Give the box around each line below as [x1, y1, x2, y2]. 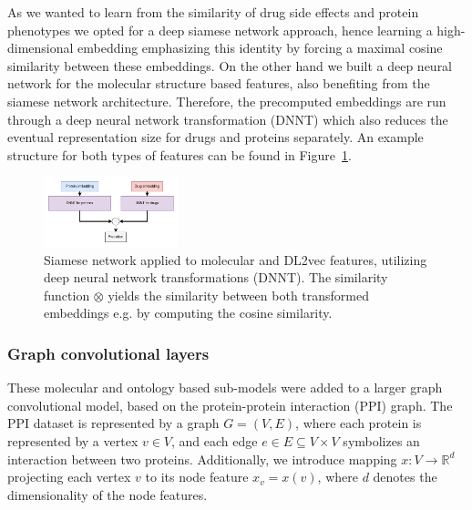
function [44, 285, 90, 304]
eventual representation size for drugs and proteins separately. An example [7, 127, 424, 147]
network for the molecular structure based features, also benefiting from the [7, 74, 430, 93]
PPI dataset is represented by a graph [7, 413, 220, 433]
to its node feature [145, 467, 249, 486]
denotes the [373, 467, 437, 486]
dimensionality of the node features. [7, 484, 208, 504]
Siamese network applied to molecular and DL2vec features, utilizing [44, 250, 427, 269]
